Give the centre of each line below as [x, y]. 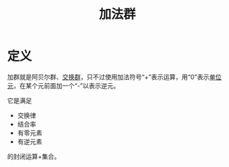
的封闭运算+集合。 [34, 156]
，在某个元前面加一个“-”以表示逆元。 [67, 85]
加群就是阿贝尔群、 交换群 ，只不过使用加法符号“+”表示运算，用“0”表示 [108, 77]
